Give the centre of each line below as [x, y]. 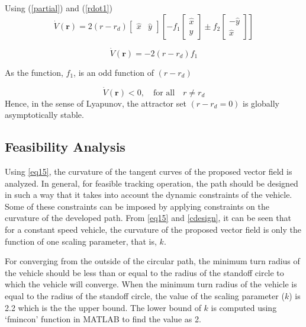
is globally [261, 103]
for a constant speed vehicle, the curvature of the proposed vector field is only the [153, 229]
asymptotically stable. [44, 115]
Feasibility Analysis [65, 147]
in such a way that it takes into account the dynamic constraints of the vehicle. [149, 195]
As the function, [34, 72]
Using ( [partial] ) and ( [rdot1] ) [59, 8]
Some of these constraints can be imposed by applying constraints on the [137, 206]
